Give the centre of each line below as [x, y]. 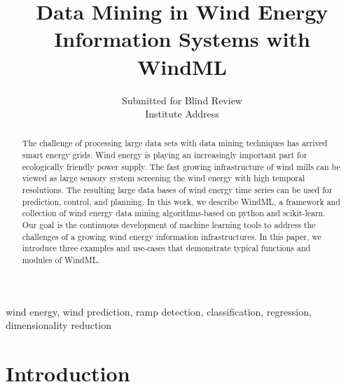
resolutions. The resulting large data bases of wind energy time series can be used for [177, 190]
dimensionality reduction [59, 325]
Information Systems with [182, 39]
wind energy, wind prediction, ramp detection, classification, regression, [159, 311]
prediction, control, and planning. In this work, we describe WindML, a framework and [181, 201]
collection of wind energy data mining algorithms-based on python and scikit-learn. [174, 213]
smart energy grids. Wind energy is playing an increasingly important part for [165, 155]
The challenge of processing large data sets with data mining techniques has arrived [175, 143]
